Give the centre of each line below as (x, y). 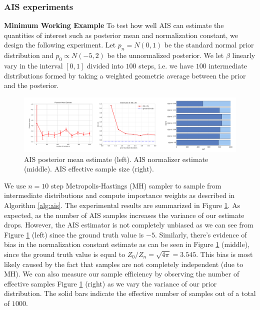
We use (15, 185)
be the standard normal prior (209, 45)
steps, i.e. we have (166, 65)
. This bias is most (224, 254)
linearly (244, 55)
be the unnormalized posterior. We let (165, 55)
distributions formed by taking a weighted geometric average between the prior (125, 75)
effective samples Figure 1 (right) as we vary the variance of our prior (110, 283)
